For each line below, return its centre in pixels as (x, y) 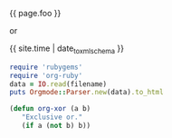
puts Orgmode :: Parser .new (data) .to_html (87, 93)
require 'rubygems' (46, 67)
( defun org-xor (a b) (50, 109)
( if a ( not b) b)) (56, 126)
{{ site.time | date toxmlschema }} (67, 49)
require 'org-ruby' (46, 75)
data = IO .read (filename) (58, 84)
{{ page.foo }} (35, 13)
